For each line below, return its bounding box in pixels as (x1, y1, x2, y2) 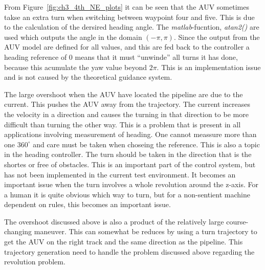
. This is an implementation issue (157, 61, 261, 72)
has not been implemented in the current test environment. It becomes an (4, 169, 236, 179)
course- (226, 216, 249, 227)
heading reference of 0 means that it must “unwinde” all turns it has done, (4, 51, 238, 62)
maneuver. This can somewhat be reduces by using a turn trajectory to (34, 226, 257, 237)
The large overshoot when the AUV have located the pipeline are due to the (4, 88, 243, 99)
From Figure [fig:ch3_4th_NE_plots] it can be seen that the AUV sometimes (4, 2, 249, 12)
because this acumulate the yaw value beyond (4, 61, 147, 72)
